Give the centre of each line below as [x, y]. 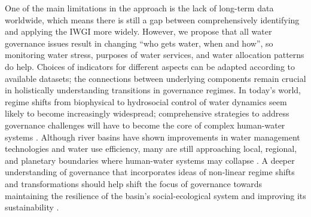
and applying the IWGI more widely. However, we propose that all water [138, 31]
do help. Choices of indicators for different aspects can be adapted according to [150, 66]
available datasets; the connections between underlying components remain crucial [155, 78]
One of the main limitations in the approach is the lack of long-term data [139, 8]
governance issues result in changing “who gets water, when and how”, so [139, 43]
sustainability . [32, 207]
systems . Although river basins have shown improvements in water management [153, 137]
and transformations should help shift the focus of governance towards [133, 183]
